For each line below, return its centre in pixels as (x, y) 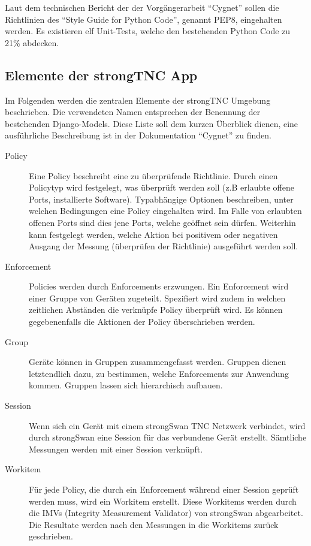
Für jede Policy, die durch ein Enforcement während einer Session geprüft (164, 489)
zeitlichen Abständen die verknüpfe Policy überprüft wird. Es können (156, 310)
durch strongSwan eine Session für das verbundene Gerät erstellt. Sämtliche (168, 437)
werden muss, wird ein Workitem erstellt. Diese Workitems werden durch (163, 501)
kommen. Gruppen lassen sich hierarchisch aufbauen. (126, 385)
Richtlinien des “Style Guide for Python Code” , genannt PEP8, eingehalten (144, 19)
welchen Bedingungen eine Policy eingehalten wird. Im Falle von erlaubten (165, 211)
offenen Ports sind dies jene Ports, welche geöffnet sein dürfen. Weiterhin (162, 222)
